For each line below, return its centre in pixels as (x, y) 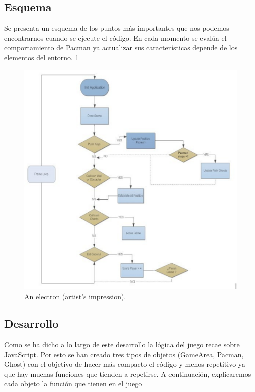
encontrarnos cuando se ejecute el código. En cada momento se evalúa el (115, 37)
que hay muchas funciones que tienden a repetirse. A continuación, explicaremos (128, 374)
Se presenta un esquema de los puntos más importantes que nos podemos (117, 28)
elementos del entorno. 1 (41, 57)
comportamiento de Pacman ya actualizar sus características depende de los (121, 47)
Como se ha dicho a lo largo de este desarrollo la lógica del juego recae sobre (122, 344)
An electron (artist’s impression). (75, 296)
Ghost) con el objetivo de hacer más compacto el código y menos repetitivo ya (125, 364)
